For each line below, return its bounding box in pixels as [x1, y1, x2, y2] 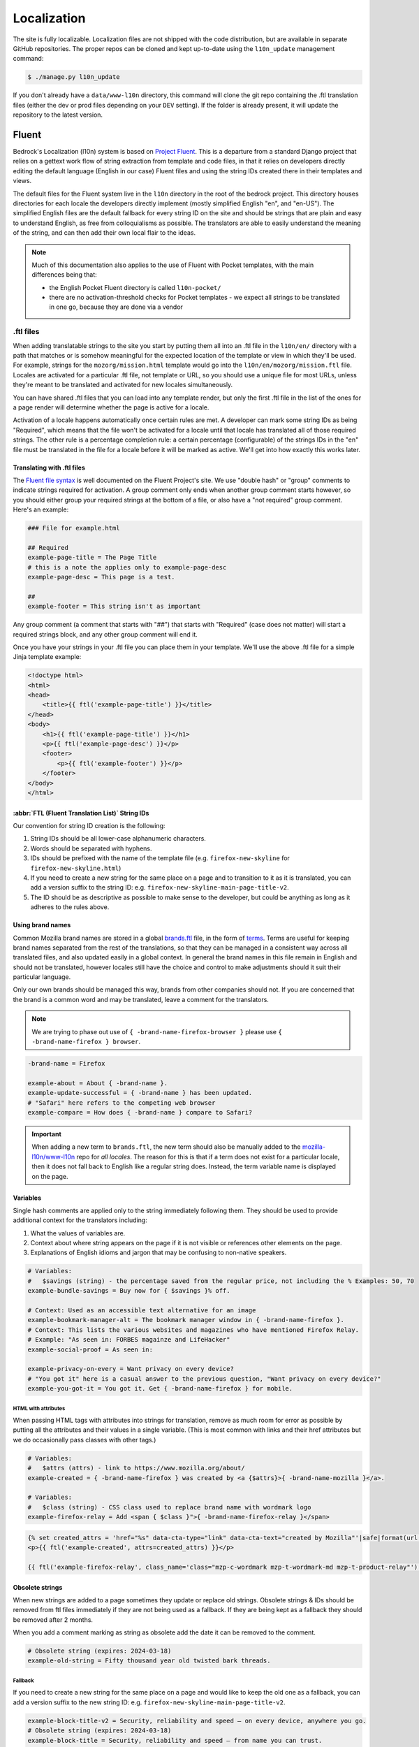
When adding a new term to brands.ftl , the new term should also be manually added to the [31, 1143, 301, 1151]
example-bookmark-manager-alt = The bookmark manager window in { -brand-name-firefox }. [27, 1316, 345, 1324]
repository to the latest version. [13, 110, 103, 119]
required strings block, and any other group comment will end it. [13, 630, 198, 639]
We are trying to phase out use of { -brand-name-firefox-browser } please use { [31, 1027, 282, 1036]
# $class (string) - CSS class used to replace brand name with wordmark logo [27, 1503, 311, 1511]
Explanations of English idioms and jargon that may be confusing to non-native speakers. [30, 1248, 287, 1257]
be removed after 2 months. [13, 1615, 94, 1624]
